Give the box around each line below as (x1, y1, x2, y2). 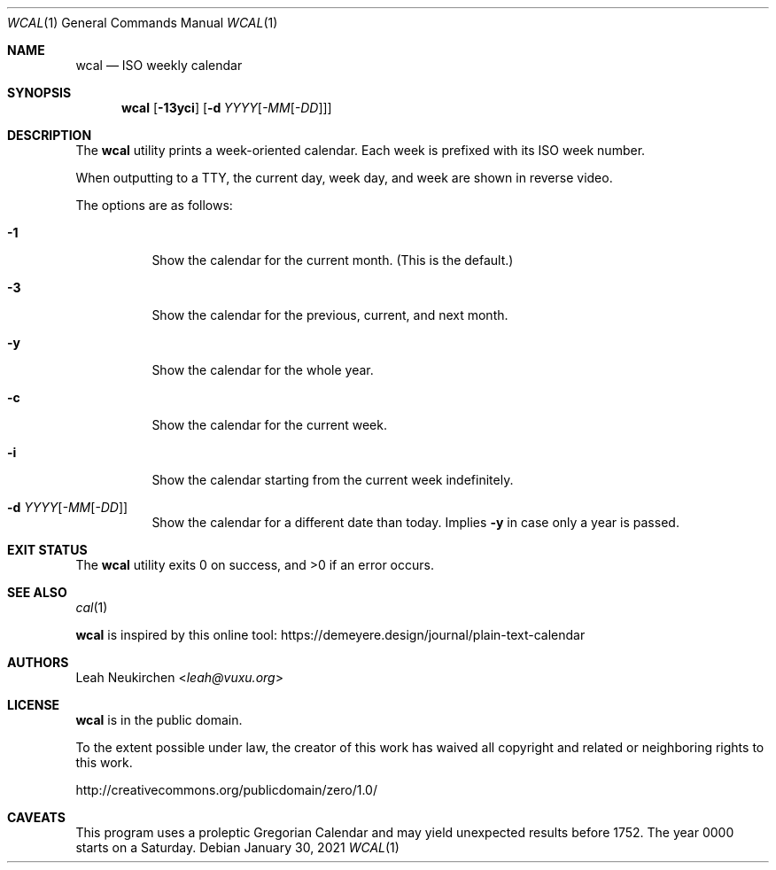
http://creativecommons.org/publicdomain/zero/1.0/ (75, 782, 377, 797)
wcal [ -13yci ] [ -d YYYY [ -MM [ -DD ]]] (121, 100, 332, 115)
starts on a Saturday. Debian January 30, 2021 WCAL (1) (75, 840, 400, 855)
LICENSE (7, 697, 60, 712)
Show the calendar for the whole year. (151, 362, 374, 377)
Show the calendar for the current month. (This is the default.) (151, 252, 514, 268)
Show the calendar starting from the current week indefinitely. (151, 472, 514, 487)
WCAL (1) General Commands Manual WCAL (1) (7, 15, 278, 30)
